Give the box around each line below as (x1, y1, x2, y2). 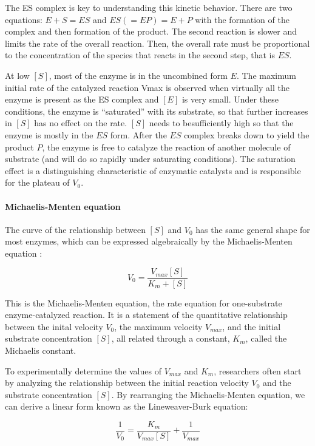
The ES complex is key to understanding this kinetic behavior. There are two (5, 1, 293, 13)
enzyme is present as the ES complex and (5, 93, 159, 106)
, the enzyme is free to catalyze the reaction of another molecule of (42, 140, 291, 153)
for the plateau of (5, 176, 70, 189)
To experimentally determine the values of (5, 364, 161, 377)
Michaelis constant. (5, 343, 76, 356)
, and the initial (222, 320, 281, 333)
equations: (5, 13, 42, 25)
